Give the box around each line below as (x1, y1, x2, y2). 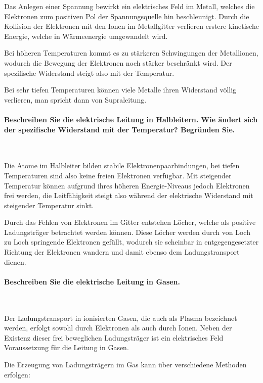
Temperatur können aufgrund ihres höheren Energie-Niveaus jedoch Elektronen (4, 180, 250, 190)
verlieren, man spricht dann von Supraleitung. (4, 94, 147, 105)
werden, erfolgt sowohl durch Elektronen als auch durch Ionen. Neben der (4, 322, 232, 333)
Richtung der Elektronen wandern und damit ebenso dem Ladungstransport (4, 247, 240, 257)
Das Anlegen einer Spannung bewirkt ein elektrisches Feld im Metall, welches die (4, 1, 255, 11)
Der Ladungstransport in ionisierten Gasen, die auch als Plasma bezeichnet (4, 312, 237, 323)
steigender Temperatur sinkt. (4, 200, 94, 210)
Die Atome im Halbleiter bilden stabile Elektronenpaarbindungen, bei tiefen (4, 160, 240, 171)
